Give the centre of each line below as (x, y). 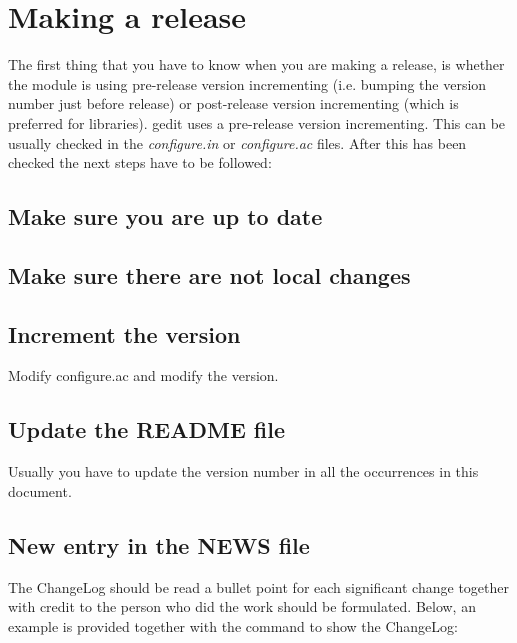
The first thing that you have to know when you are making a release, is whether (256, 64)
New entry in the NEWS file (159, 544)
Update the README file (147, 429)
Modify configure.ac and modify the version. (143, 375)
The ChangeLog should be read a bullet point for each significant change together (258, 586)
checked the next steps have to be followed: (140, 162)
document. (40, 490)
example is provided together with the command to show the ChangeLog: (233, 625)
